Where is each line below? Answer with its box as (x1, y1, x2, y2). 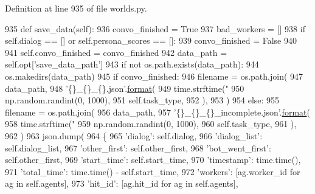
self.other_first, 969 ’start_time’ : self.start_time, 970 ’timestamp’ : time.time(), (5, 153, 301, 166)
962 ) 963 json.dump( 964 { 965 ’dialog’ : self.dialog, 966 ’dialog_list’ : (5, 129, 263, 142)
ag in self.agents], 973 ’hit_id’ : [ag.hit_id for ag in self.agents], (5, 177, 238, 190)
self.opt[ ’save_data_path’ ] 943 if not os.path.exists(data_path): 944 (5, 58, 259, 71)
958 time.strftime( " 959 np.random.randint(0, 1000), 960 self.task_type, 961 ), (5, 117, 297, 130)
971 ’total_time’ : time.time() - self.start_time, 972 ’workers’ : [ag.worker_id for (5, 165, 300, 178)
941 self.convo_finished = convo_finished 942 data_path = (5, 46, 227, 58)
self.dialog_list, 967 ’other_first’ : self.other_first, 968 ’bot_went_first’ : (5, 141, 271, 154)
